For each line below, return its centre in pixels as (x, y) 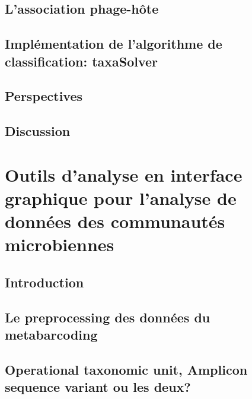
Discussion (38, 131)
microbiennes (60, 244)
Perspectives (44, 96)
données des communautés (115, 221)
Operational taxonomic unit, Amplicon (126, 369)
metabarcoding (51, 335)
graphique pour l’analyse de (121, 197)
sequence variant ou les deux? (98, 387)
